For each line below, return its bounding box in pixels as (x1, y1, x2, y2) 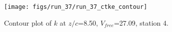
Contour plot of (4, 17, 51, 28)
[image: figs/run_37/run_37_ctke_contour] (4, 3, 147, 10)
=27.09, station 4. (113, 17, 168, 28)
